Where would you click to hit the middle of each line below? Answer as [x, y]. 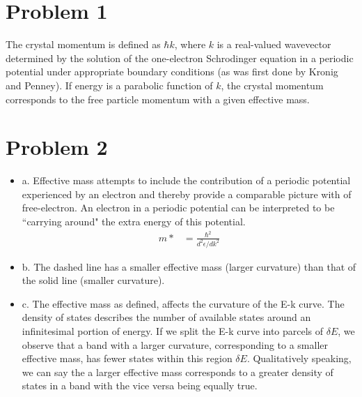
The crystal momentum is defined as [83, 44]
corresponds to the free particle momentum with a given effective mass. [158, 99]
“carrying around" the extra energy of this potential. [134, 221]
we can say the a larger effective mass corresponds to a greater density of [178, 372]
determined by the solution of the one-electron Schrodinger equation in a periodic [180, 58]
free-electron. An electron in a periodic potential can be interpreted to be [178, 208]
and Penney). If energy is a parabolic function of [109, 85]
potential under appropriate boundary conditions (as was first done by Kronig [172, 72]
